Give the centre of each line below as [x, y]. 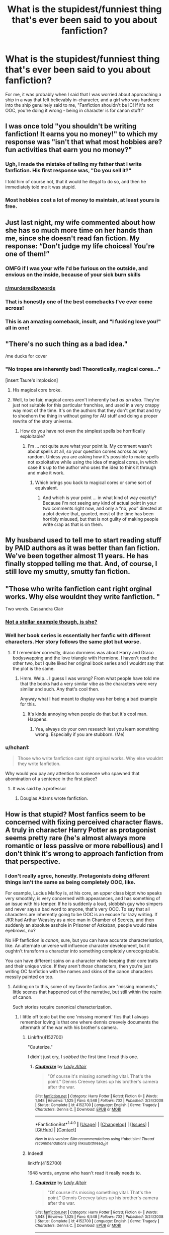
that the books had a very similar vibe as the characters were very [89, 684]
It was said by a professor [39, 789]
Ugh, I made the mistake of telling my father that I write [73, 164]
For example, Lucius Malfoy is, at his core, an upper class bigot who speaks [84, 893]
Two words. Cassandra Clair [34, 608]
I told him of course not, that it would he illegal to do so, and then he [76, 181]
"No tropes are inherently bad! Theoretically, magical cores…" [83, 369]
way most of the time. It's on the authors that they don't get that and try [87, 410]
